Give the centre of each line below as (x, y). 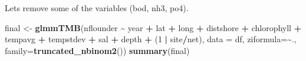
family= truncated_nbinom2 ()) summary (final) (97, 50)
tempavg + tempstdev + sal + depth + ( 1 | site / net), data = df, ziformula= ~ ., (151, 39)
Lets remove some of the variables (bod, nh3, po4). (97, 8)
